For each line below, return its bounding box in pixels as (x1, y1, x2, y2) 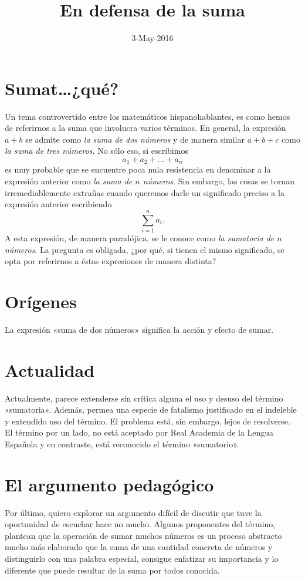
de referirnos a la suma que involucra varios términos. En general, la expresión (5, 122, 286, 134)
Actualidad (5, 358, 95, 382)
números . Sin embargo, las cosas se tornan (143, 175, 294, 187)
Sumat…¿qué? (5, 76, 119, 100)
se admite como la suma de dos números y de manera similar (25, 133, 245, 145)
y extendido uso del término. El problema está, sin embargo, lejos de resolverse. (5, 414, 290, 427)
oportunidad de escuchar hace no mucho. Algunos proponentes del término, (5, 518, 276, 530)
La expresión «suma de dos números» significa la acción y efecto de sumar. (5, 323, 274, 335)
